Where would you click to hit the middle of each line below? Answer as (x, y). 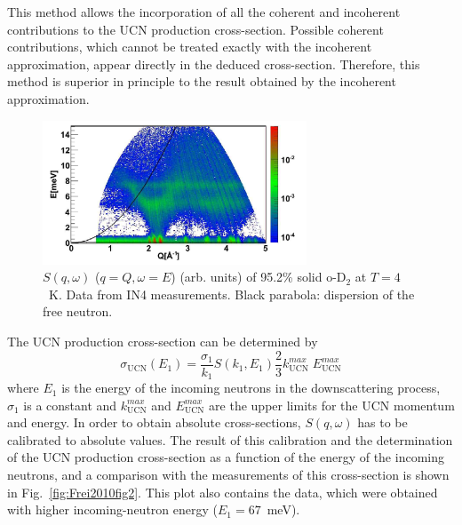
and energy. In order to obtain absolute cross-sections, (154, 422)
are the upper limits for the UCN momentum (332, 405)
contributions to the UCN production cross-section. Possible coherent (195, 29)
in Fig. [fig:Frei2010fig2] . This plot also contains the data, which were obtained (223, 492)
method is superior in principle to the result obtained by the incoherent (202, 81)
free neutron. (78, 311)
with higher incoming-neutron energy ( (112, 509)
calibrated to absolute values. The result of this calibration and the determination (230, 439)
